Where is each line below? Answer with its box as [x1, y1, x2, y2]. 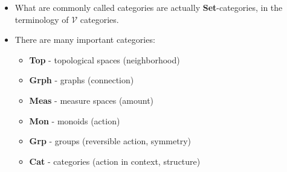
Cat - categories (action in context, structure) [29, 154, 201, 167]
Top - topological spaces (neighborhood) [29, 53, 180, 66]
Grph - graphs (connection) [29, 74, 134, 86]
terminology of [15, 13, 69, 25]
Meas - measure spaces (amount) [29, 94, 154, 106]
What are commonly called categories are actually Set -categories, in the [15, 1, 283, 13]
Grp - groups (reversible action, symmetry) [29, 135, 191, 147]
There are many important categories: [15, 33, 155, 46]
